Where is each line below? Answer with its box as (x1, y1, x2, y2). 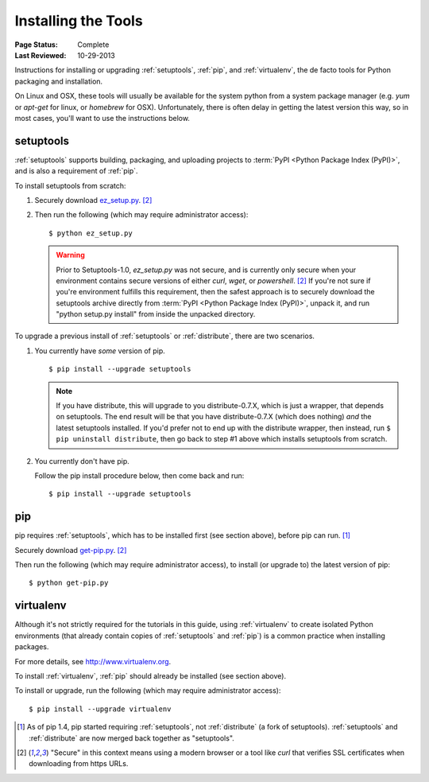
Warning (56, 251, 85, 260)
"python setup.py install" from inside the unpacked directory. (56, 309, 256, 319)
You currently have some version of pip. (34, 346, 166, 356)
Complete (77, 40, 110, 49)
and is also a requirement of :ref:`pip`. (14, 166, 138, 176)
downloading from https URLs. (29, 759, 129, 768)
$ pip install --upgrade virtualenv (29, 704, 172, 714)
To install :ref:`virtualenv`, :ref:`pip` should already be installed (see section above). (14, 671, 286, 680)
